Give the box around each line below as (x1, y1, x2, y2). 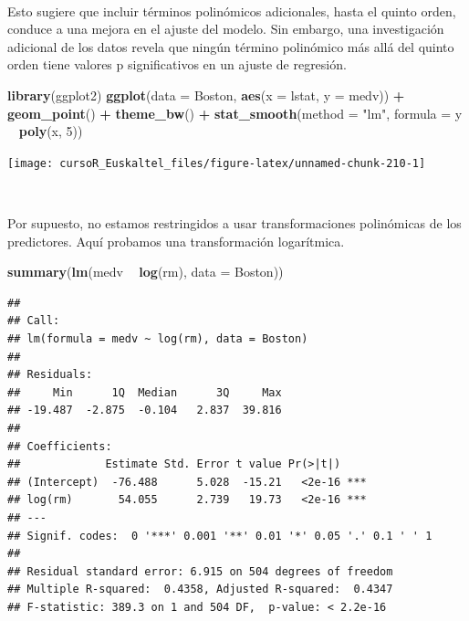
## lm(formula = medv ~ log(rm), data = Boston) (7, 332, 308, 345)
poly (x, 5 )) (18, 121, 83, 141)
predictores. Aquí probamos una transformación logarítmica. (7, 231, 345, 250)
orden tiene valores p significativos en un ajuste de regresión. (7, 55, 347, 74)
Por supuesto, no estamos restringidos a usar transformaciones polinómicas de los (7, 214, 462, 232)
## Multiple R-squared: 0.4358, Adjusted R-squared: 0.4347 (7, 583, 393, 596)
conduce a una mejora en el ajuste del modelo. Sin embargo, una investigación (7, 19, 444, 38)
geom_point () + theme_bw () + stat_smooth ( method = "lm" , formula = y (7, 103, 463, 122)
